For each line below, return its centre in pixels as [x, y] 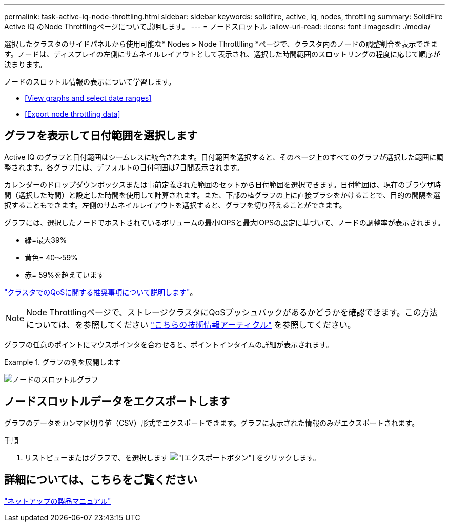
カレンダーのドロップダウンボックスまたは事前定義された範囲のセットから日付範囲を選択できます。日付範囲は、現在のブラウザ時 [223, 184]
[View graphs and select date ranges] [88, 98]
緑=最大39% [46, 240]
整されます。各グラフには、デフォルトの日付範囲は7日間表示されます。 [124, 167]
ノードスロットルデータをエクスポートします [117, 402]
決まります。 [25, 64]
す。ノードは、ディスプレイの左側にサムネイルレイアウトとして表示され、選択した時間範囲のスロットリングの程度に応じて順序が [222, 54]
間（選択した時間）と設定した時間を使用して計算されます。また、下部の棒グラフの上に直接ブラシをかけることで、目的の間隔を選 [222, 195]
